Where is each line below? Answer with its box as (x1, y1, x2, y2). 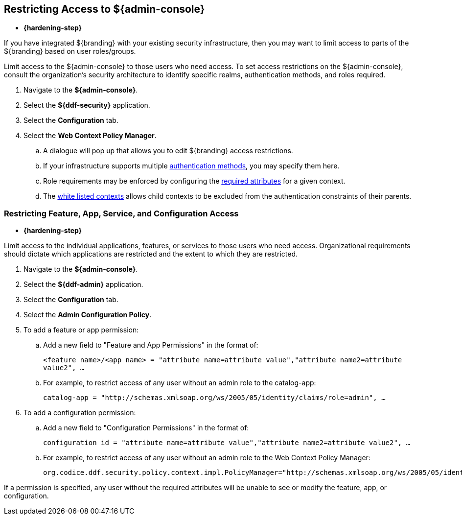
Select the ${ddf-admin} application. (23, 280, 143, 289)
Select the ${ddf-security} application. (23, 101, 150, 110)
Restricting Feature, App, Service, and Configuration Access (4, 208, 239, 218)
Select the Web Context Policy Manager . (23, 131, 157, 140)
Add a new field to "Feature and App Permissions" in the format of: (43, 341, 258, 350)
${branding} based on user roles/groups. (4, 47, 136, 56)
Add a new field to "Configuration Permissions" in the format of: (43, 424, 249, 432)
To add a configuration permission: (23, 408, 136, 417)
